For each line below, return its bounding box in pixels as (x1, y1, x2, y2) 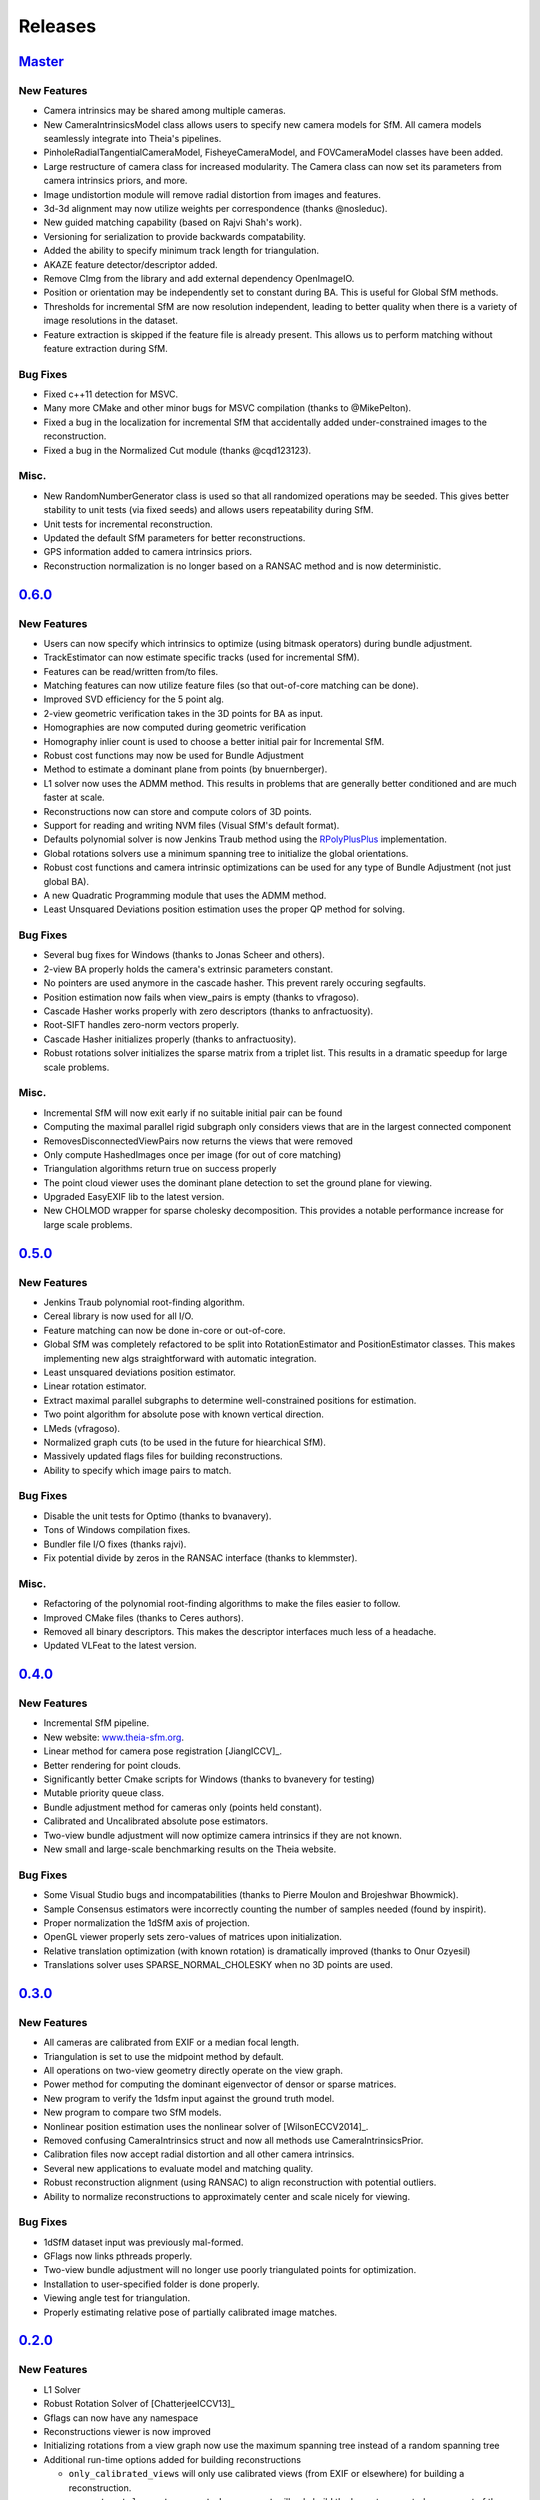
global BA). (43, 875, 90, 887)
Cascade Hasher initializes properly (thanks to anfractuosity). (43, 1033, 297, 1045)
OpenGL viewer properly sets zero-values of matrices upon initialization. (43, 1931, 342, 1943)
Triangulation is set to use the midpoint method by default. (43, 2050, 284, 2062)
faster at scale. (43, 791, 105, 804)
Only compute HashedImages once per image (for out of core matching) (43, 1148, 342, 1160)
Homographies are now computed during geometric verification (43, 721, 307, 734)
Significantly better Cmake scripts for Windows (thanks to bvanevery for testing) (43, 1773, 375, 1785)
